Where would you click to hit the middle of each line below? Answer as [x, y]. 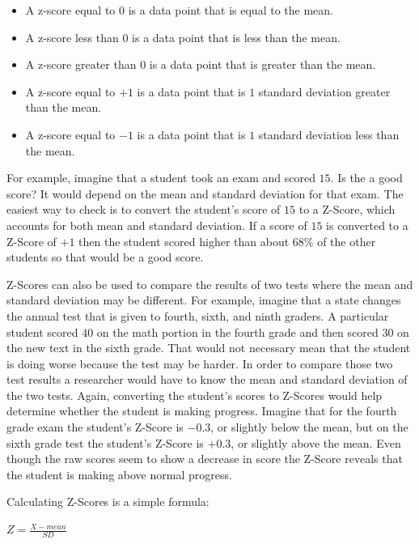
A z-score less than [72, 37]
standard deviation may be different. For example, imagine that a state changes [204, 300]
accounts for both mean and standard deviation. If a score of [157, 225]
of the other [347, 241]
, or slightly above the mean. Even [316, 442]
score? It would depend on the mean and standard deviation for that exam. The [205, 193]
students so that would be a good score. [105, 257]
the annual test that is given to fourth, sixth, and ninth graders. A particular [198, 315]
